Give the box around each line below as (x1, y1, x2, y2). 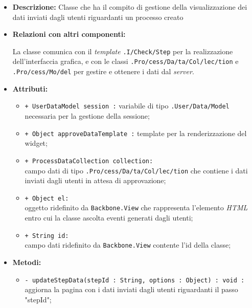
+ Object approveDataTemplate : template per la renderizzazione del (25, 127, 247, 138)
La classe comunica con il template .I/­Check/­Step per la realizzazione (12, 46, 233, 56)
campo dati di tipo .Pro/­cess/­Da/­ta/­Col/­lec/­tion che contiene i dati (25, 165, 248, 175)
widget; (25, 138, 48, 148)
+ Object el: (25, 194, 69, 202)
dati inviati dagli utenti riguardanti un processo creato (12, 11, 184, 22)
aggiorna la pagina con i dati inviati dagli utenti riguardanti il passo (25, 284, 238, 295)
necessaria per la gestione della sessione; (25, 111, 150, 121)
